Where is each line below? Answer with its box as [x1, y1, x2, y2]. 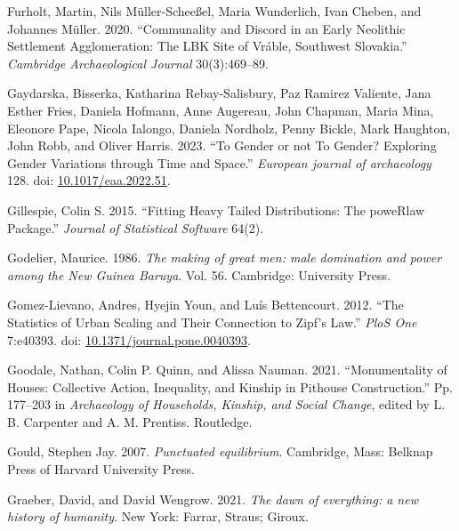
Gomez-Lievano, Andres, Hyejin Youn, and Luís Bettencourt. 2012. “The [7, 295, 404, 314]
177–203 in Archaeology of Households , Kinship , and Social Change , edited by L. [7, 395, 446, 414]
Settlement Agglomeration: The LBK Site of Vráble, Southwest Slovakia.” [7, 36, 407, 55]
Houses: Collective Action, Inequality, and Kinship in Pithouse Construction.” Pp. [7, 377, 453, 396]
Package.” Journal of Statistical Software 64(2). [7, 218, 264, 237]
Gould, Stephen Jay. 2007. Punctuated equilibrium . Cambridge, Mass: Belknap [7, 442, 433, 461]
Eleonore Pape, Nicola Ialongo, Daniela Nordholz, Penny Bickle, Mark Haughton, [7, 118, 451, 137]
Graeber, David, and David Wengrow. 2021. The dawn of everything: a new [7, 489, 418, 508]
